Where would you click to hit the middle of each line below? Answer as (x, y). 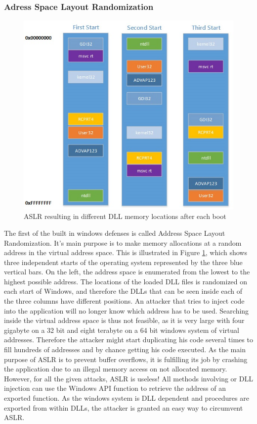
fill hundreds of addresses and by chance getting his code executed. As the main (125, 349)
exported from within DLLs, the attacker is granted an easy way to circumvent (124, 407)
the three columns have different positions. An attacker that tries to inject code (124, 301)
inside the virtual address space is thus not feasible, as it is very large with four (124, 320)
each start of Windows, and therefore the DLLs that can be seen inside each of (123, 291)
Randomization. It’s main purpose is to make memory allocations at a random (123, 242)
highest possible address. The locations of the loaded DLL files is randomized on (126, 281)
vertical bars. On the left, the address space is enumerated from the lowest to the (127, 272)
